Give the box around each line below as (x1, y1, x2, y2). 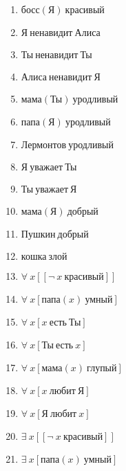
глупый (87, 364, 117, 373)
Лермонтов (21, 141, 67, 150)
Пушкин (21, 230, 56, 240)
